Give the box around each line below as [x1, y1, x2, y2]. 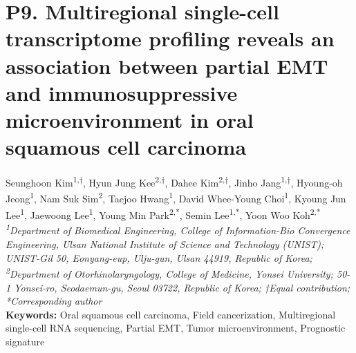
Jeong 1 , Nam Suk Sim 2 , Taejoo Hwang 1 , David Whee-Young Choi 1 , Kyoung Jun [6, 189, 346, 205]
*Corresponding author [6, 294, 102, 308]
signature [6, 334, 45, 348]
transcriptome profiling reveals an [6, 24, 335, 53]
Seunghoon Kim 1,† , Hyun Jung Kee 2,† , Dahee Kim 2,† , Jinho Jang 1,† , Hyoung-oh [6, 173, 343, 189]
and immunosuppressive [6, 78, 238, 106]
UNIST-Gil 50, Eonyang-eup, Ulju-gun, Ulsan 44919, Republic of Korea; [6, 250, 312, 265]
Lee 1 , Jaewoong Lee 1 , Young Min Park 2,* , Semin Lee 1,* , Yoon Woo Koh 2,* [6, 205, 321, 222]
